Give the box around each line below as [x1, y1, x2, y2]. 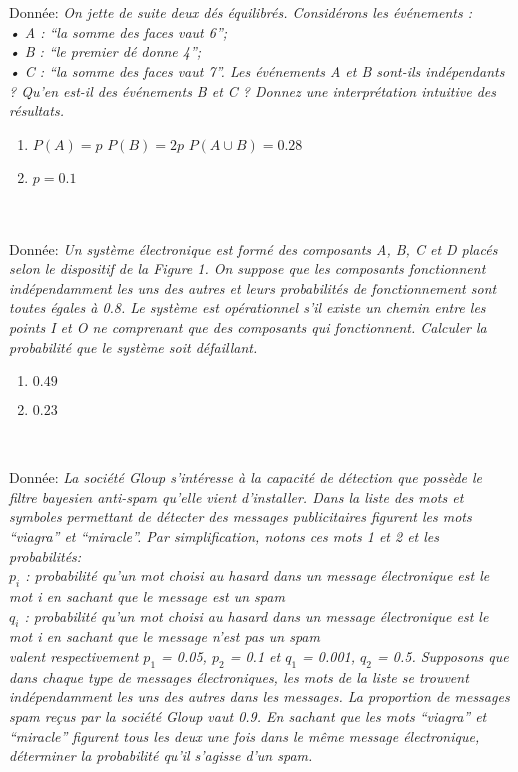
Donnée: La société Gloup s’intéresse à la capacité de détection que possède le [9, 467, 483, 488]
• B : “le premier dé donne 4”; [9, 41, 202, 62]
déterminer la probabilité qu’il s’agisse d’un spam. [9, 745, 313, 766]
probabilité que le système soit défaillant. [9, 336, 258, 357]
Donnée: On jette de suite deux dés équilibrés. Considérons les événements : [9, 2, 472, 23]
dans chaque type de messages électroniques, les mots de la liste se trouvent [9, 666, 469, 687]
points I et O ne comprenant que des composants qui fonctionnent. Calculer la [9, 316, 487, 337]
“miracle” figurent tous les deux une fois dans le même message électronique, [9, 725, 480, 746]
